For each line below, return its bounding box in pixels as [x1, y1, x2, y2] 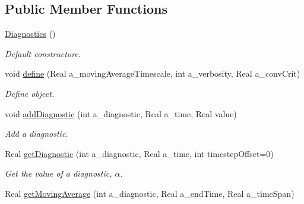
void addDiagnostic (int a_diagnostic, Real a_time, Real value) [5, 107, 237, 120]
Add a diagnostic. [5, 127, 68, 140]
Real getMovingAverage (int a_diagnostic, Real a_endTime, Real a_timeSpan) [5, 187, 294, 199]
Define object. [5, 87, 55, 99]
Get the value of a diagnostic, [5, 167, 112, 180]
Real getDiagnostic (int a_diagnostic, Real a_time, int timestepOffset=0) [5, 147, 274, 159]
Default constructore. [5, 47, 81, 59]
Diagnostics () [5, 27, 56, 40]
